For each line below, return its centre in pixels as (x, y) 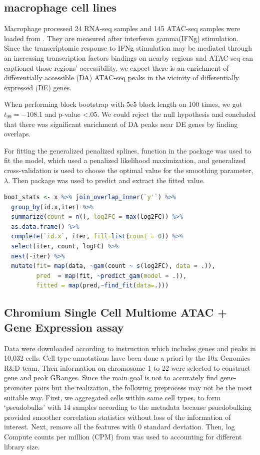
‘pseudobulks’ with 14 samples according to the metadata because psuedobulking (128, 407)
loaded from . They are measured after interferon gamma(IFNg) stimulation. (121, 38)
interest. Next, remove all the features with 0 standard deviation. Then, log (119, 427)
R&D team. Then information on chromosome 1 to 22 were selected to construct (127, 367)
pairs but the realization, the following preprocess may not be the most (143, 388)
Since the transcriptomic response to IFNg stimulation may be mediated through (128, 48)
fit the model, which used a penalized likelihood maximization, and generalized (125, 160)
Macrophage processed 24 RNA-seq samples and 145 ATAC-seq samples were (122, 28)
